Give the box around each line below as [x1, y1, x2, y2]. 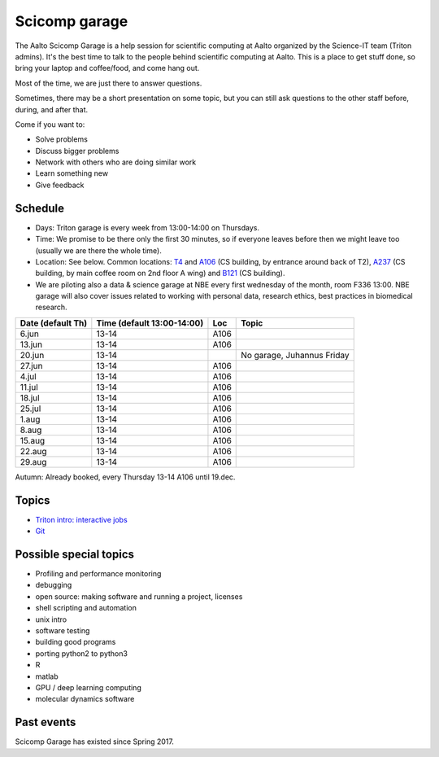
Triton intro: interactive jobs [35, 514, 128, 524]
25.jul [20, 403, 41, 414]
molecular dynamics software [35, 694, 135, 704]
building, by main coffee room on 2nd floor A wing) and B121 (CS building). [35, 269, 285, 278]
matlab [35, 672, 59, 681]
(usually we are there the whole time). [35, 245, 162, 256]
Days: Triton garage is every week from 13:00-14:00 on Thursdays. [35, 222, 260, 232]
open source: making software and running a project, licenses [35, 591, 243, 602]
